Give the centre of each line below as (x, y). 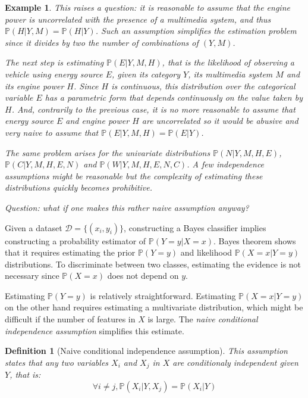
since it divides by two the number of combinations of (102, 42)
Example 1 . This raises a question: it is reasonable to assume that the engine (147, 7)
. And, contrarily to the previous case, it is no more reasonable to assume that (153, 109)
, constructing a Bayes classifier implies (195, 227)
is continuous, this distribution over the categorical (203, 85)
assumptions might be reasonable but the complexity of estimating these (134, 175)
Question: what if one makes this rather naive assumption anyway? (127, 207)
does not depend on (143, 276)
